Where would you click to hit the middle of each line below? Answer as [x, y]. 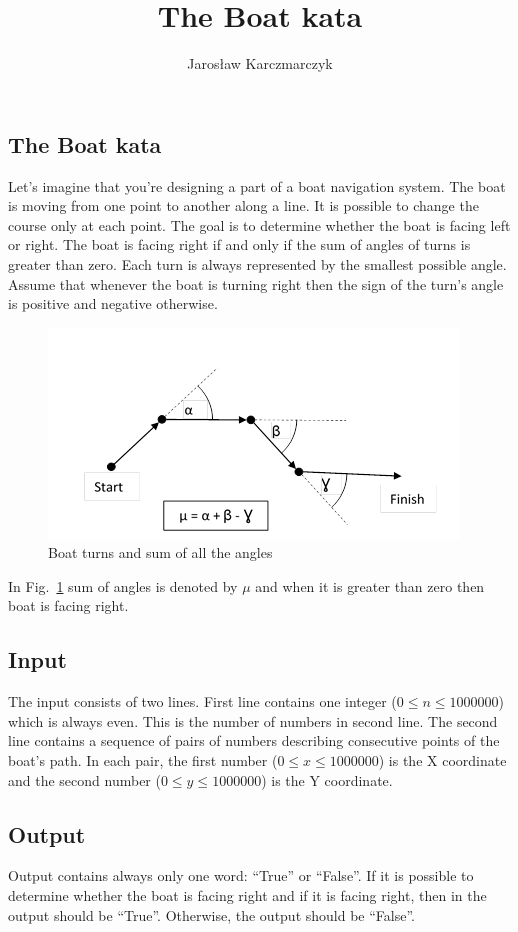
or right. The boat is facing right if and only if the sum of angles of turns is [239, 244]
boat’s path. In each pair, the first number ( [143, 760]
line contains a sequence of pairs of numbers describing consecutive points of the [254, 740]
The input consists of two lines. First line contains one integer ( [202, 701]
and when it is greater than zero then [370, 585]
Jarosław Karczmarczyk [260, 63]
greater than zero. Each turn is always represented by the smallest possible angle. [257, 263]
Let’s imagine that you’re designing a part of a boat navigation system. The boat [257, 185]
